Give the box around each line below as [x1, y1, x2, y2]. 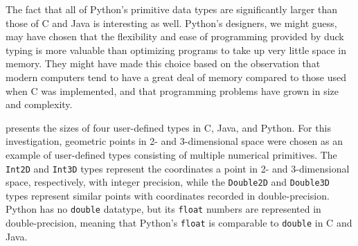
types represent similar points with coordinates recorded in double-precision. [6, 188, 330, 202]
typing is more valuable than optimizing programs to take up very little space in [6, 42, 346, 57]
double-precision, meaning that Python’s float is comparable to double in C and [6, 216, 352, 230]
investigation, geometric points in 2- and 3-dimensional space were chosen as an [6, 134, 343, 148]
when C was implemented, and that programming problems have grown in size [6, 83, 339, 98]
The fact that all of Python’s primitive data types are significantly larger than [6, 2, 337, 16]
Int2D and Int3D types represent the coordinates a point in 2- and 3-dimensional [6, 161, 350, 175]
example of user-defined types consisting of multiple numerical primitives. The [6, 147, 337, 161]
